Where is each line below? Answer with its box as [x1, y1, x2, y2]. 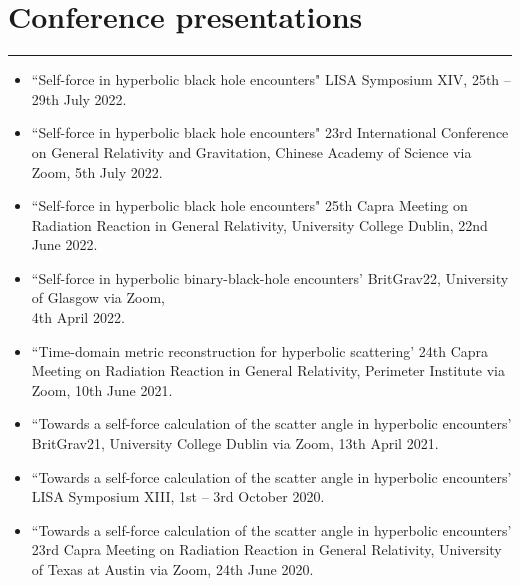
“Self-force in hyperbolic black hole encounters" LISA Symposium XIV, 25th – [31, 69, 511, 90]
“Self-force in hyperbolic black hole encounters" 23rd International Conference [31, 122, 509, 143]
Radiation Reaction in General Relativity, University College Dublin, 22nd [31, 214, 488, 235]
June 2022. [31, 234, 98, 255]
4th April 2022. [31, 307, 125, 328]
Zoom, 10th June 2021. [31, 379, 173, 400]
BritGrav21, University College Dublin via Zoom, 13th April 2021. [31, 433, 439, 454]
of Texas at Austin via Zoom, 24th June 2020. [31, 559, 314, 579]
